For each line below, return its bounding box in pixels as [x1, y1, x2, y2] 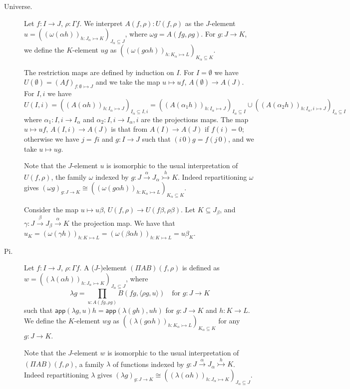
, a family [75, 358, 104, 369]
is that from [111, 124, 148, 134]
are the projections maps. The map [141, 114, 249, 124]
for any [218, 315, 240, 326]
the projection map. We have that [71, 217, 175, 228]
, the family [51, 171, 87, 182]
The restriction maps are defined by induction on [24, 67, 174, 77]
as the [185, 18, 204, 28]
